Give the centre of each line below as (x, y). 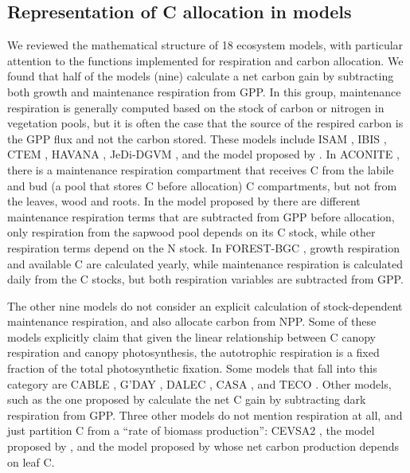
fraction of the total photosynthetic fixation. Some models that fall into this (192, 368)
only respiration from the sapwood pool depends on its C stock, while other (191, 232)
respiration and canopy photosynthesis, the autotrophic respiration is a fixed (193, 352)
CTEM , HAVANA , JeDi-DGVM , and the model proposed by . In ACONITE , (203, 154)
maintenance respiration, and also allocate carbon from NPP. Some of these (192, 321)
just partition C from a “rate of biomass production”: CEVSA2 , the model (191, 430)
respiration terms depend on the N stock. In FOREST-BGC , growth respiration (203, 247)
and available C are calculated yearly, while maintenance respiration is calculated (205, 263)
